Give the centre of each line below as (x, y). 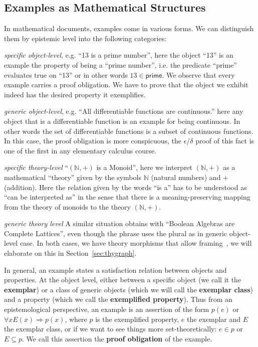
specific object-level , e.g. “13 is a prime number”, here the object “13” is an (119, 55)
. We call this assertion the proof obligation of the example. (117, 338)
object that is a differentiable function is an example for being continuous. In (122, 121)
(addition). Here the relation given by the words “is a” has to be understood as (125, 187)
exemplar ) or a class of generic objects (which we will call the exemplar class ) (129, 289)
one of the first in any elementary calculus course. (80, 150)
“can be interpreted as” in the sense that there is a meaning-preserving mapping (127, 197)
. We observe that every (198, 74)
